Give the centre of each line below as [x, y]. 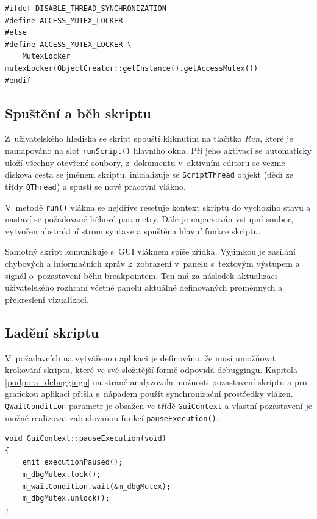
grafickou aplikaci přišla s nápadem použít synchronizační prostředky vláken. [149, 394]
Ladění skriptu [52, 332]
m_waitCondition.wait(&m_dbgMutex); [97, 486]
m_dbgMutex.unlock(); [66, 499]
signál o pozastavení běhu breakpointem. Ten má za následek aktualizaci [141, 275]
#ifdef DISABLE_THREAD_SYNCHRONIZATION [86, 9]
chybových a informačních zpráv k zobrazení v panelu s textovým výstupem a [152, 263]
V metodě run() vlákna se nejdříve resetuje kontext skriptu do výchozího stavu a [158, 207]
